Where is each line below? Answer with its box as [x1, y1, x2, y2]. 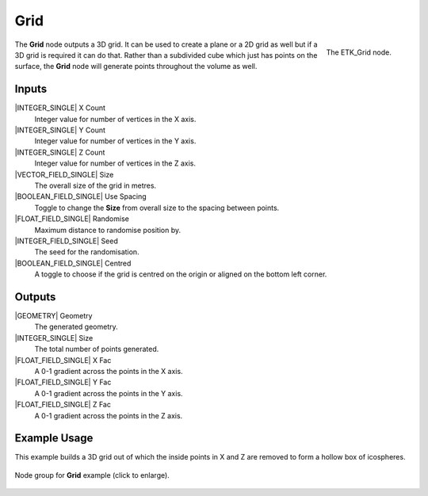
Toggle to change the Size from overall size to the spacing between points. [34, 203, 280, 212]
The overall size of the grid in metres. [34, 181, 157, 190]
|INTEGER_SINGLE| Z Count [14, 147, 105, 157]
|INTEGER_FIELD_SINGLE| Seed [14, 236, 118, 246]
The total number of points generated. [34, 345, 159, 354]
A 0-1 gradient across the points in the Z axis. [34, 410, 183, 420]
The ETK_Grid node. [326, 48, 392, 57]
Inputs [14, 82, 48, 96]
